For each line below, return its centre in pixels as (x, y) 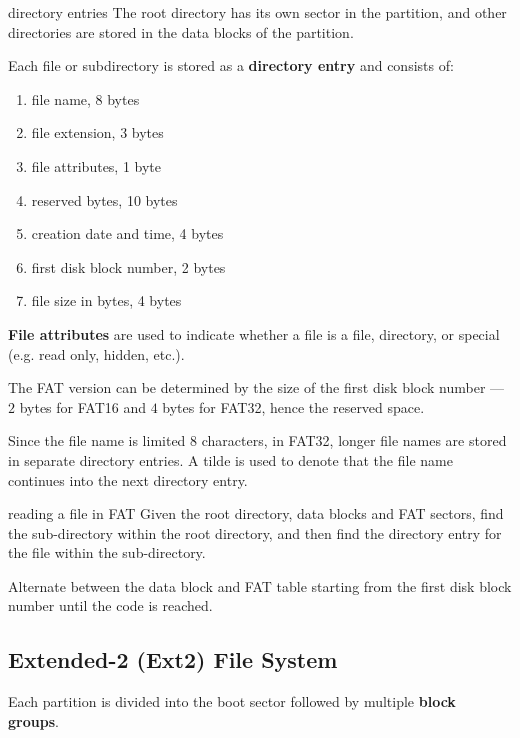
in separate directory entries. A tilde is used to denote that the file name (230, 459)
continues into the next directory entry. (128, 479)
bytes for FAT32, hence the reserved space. (293, 406)
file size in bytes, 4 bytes (106, 300)
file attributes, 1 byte (96, 165)
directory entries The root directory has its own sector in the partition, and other (257, 12)
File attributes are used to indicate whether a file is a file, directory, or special (254, 333)
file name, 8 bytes (85, 98)
